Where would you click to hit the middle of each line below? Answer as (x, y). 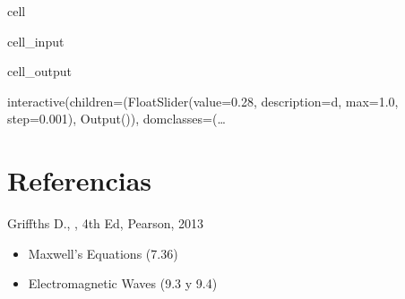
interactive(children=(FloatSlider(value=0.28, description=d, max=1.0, (203, 101)
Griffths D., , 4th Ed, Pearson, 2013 (106, 223)
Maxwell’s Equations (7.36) (103, 253)
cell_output (39, 71)
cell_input (36, 41)
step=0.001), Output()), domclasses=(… (116, 119)
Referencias (80, 180)
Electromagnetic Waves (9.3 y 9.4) (123, 283)
